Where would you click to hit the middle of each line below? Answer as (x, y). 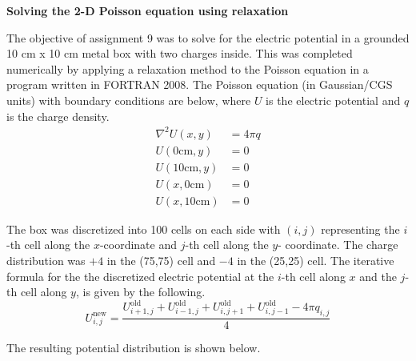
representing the (360, 229)
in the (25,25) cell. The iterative (316, 260)
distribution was (46, 260)
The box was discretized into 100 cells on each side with (144, 229)
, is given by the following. (140, 292)
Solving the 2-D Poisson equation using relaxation (148, 10)
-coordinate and (138, 245)
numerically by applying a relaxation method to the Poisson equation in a (188, 68)
